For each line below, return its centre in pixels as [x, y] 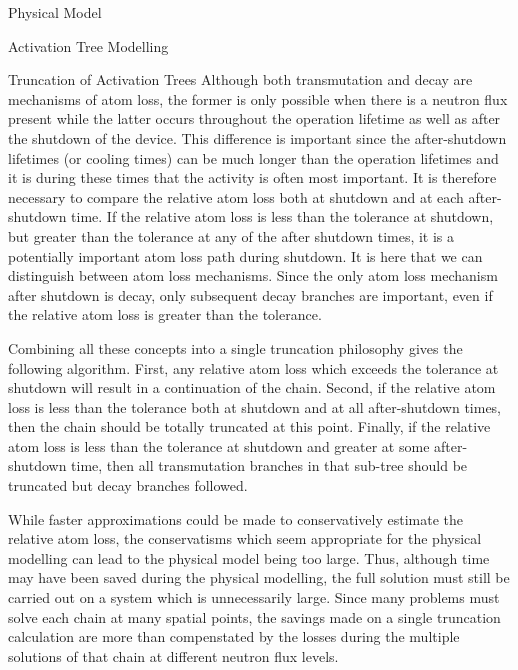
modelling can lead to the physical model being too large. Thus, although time [249, 557]
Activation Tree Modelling [88, 45]
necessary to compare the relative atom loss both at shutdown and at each [236, 196]
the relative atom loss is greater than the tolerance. [165, 314]
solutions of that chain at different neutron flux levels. [173, 655]
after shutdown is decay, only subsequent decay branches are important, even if [250, 294]
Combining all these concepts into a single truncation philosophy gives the [235, 347]
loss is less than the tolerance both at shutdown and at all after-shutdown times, [255, 406]
